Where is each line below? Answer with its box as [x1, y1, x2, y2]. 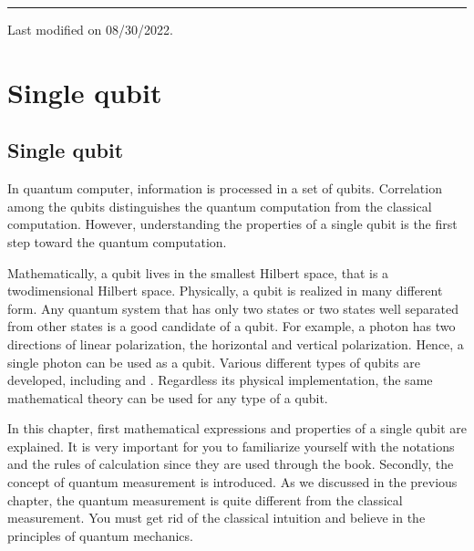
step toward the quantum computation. [7, 232, 227, 251]
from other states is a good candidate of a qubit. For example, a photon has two [7, 317, 456, 336]
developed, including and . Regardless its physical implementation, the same [7, 370, 433, 390]
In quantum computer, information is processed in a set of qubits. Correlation [7, 179, 442, 198]
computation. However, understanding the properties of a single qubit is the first [7, 214, 458, 234]
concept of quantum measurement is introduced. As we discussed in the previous [7, 473, 458, 492]
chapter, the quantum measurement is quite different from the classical [7, 490, 403, 509]
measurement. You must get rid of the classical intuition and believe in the [7, 508, 426, 527]
